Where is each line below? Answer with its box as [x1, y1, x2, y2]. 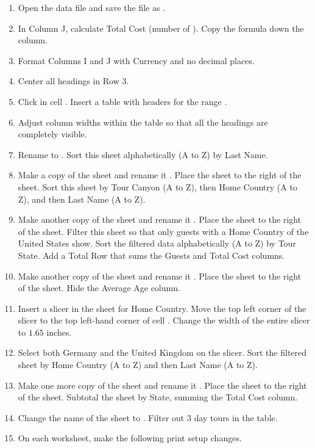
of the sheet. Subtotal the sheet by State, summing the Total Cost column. [18, 391, 298, 403]
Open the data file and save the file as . [18, 1, 166, 13]
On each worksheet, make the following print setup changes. [18, 432, 242, 444]
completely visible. [18, 128, 87, 140]
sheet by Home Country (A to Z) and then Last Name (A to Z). [18, 358, 258, 371]
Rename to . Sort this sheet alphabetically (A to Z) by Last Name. [18, 148, 268, 161]
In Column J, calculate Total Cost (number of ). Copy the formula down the [18, 21, 304, 34]
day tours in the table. [194, 411, 278, 424]
